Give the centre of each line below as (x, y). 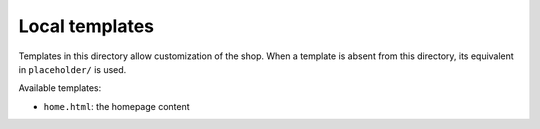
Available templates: (60, 88)
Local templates (86, 26)
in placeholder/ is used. (72, 69)
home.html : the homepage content (116, 106)
